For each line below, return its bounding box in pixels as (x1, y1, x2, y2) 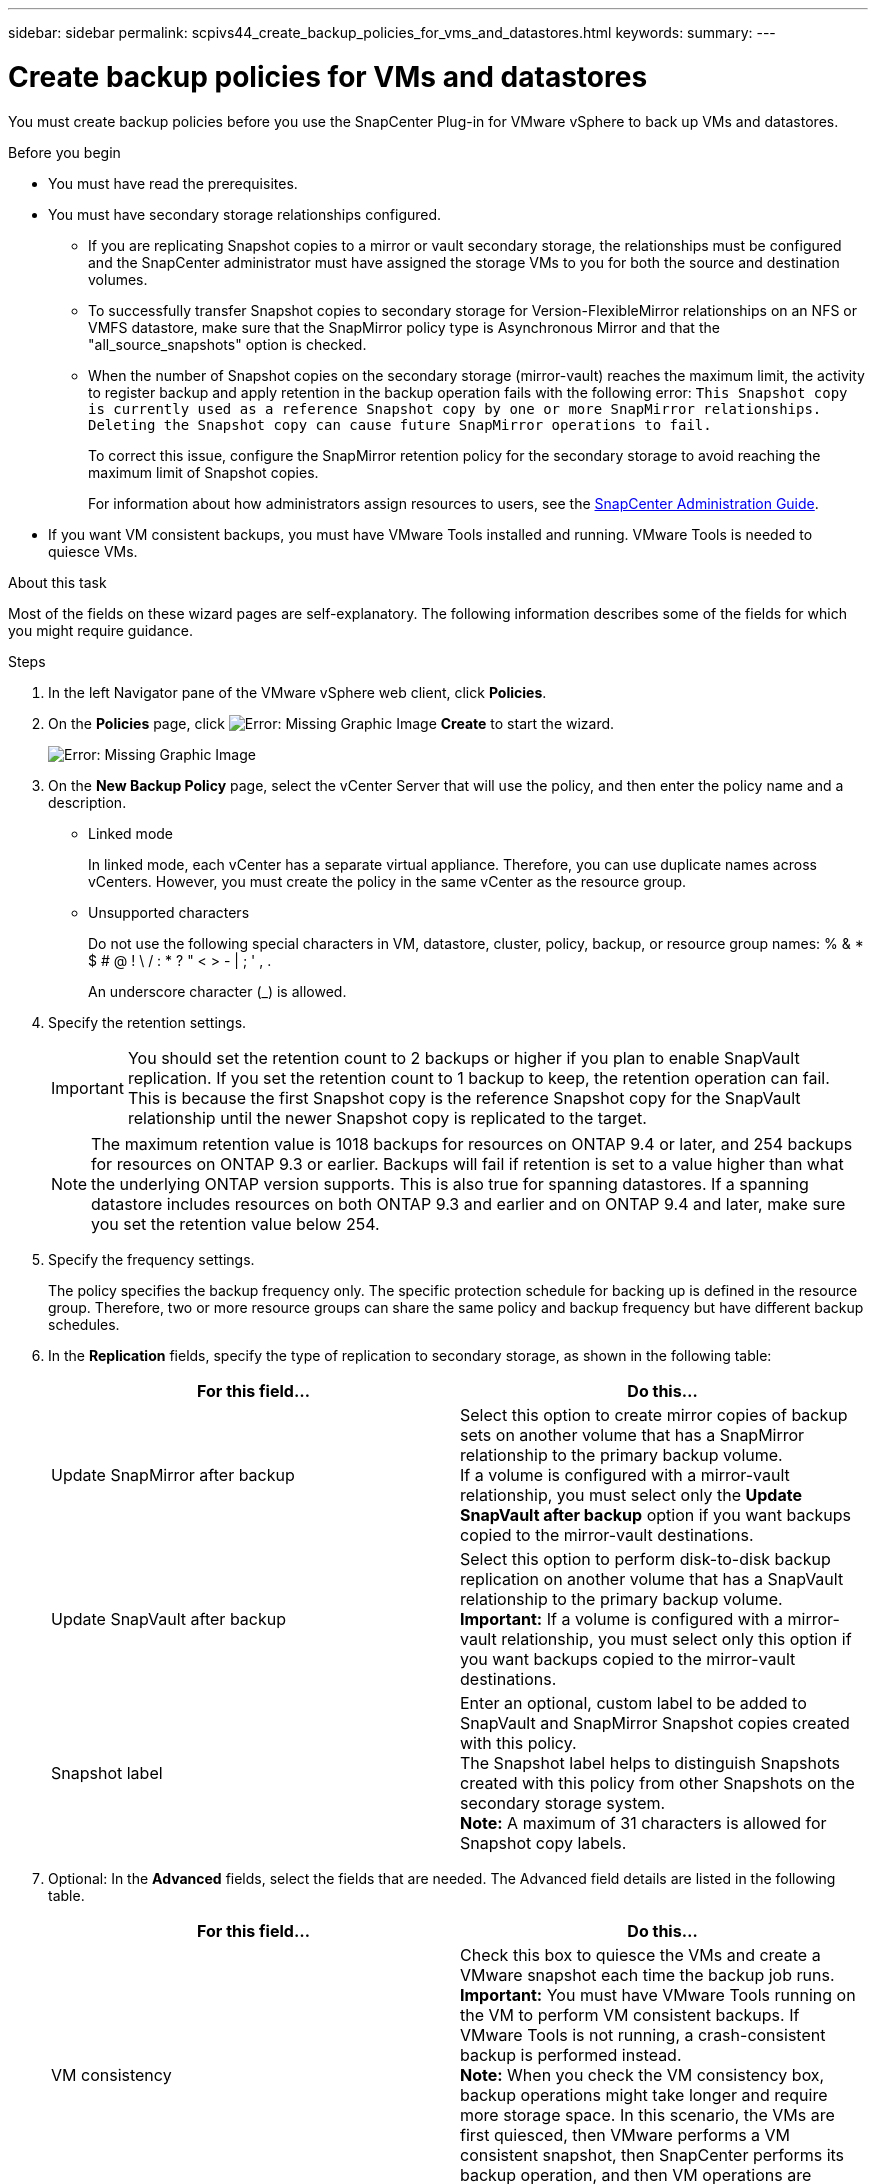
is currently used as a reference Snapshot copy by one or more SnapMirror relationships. (88, 400, 822, 417)
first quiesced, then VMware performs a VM (460, 2124, 791, 2145)
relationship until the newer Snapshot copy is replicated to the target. (127, 1107, 647, 1128)
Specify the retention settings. (48, 1013, 247, 1031)
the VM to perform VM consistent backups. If (460, 2004, 800, 2025)
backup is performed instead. (460, 2044, 682, 2065)
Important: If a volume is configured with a (460, 1608, 783, 1629)
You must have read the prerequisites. (48, 174, 298, 192)
